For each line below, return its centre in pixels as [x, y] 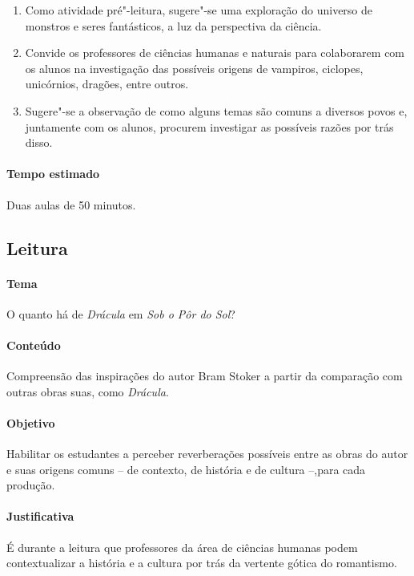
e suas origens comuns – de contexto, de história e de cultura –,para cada [186, 469]
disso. [39, 142]
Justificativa [40, 516]
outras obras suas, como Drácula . [88, 391]
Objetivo [31, 422]
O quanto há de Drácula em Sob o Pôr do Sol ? [121, 313]
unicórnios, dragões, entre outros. [107, 84]
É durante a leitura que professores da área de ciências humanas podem [182, 547]
